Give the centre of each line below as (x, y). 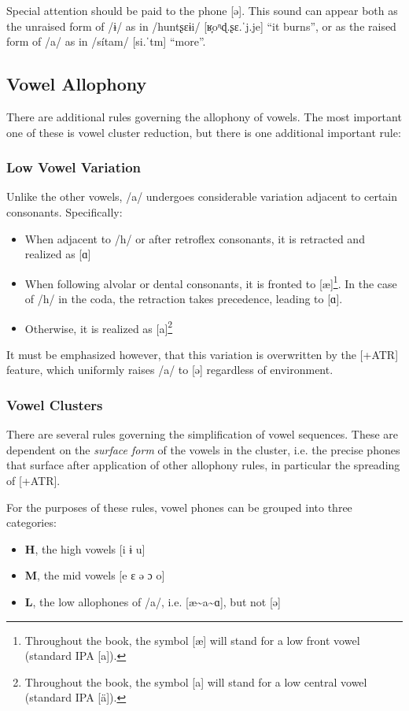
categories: (31, 522)
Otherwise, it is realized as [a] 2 (99, 327)
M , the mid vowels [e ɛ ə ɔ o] (95, 575)
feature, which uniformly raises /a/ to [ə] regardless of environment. (170, 370)
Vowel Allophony (77, 84)
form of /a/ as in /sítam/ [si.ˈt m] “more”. (106, 41)
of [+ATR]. (33, 481)
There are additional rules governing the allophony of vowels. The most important (204, 116)
